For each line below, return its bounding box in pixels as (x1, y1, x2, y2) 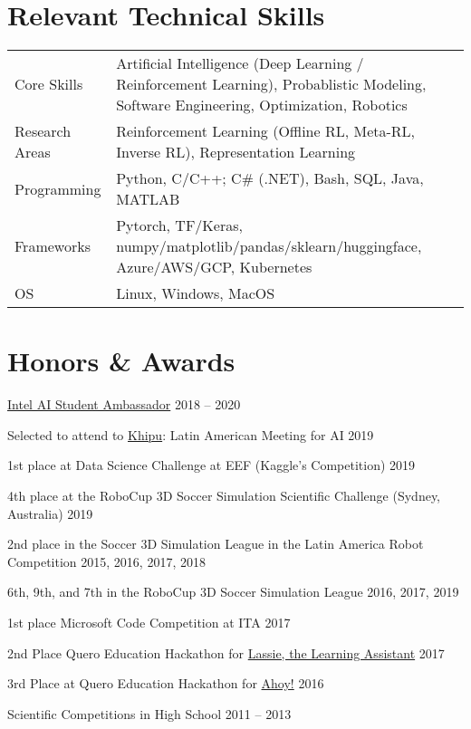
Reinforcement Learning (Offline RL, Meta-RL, (116, 120, 416, 142)
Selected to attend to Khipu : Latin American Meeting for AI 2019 (7, 425, 374, 444)
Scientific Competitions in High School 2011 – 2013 (7, 704, 292, 723)
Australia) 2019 (7, 504, 93, 523)
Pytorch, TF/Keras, (116, 215, 243, 236)
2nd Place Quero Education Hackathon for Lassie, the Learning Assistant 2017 (7, 643, 445, 662)
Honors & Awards (7, 342, 235, 379)
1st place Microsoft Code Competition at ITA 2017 (7, 613, 291, 631)
